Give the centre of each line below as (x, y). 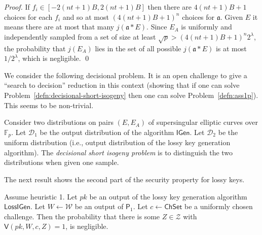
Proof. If (17, 7)
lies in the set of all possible (138, 48)
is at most (231, 48)
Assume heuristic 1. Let (41, 196)
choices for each (28, 16)
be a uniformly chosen (219, 206)
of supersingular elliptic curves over (203, 122)
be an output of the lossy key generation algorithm (168, 196)
